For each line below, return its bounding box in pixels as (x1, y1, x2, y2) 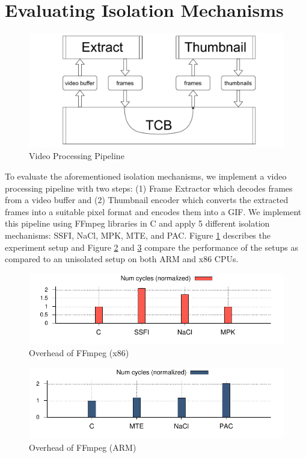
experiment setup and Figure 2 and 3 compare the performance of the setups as (5, 240, 298, 253)
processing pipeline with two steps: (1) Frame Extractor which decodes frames (5, 181, 293, 194)
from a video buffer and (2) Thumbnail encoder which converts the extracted (5, 193, 289, 206)
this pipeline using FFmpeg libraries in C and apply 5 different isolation (5, 217, 270, 230)
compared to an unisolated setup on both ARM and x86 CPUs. (5, 253, 239, 265)
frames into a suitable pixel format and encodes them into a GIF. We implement (5, 205, 302, 218)
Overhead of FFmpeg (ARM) (29, 441, 136, 453)
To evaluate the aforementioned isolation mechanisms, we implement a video (5, 169, 287, 182)
